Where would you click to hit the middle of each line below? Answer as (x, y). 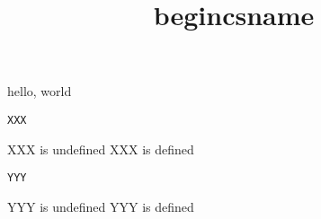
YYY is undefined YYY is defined (101, 206)
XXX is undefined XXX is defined (101, 149)
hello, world (40, 91)
